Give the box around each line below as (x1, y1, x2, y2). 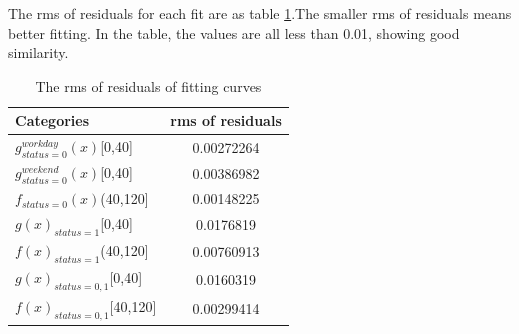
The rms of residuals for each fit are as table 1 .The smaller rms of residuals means (8, 3, 512, 23)
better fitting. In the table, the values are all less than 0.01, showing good (8, 22, 460, 43)
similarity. (8, 42, 69, 63)
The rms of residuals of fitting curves (35, 75, 262, 96)
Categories (15, 110, 90, 131)
